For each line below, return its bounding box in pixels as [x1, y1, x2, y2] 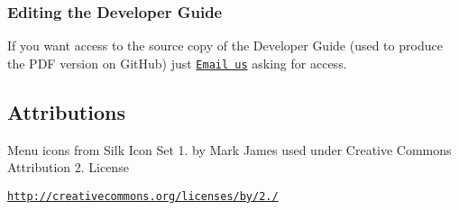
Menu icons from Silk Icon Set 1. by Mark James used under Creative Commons [7, 140, 452, 159]
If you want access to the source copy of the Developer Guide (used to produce [7, 36, 443, 55]
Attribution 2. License [7, 158, 129, 177]
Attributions [7, 97, 125, 125]
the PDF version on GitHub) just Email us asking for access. [7, 53, 347, 72]
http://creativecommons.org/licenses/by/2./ [7, 189, 279, 203]
